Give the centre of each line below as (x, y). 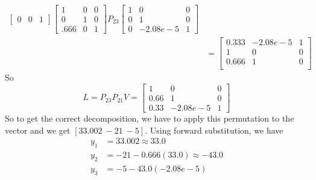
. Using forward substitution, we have (214, 130)
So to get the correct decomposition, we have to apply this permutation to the (150, 118)
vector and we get (38, 130)
